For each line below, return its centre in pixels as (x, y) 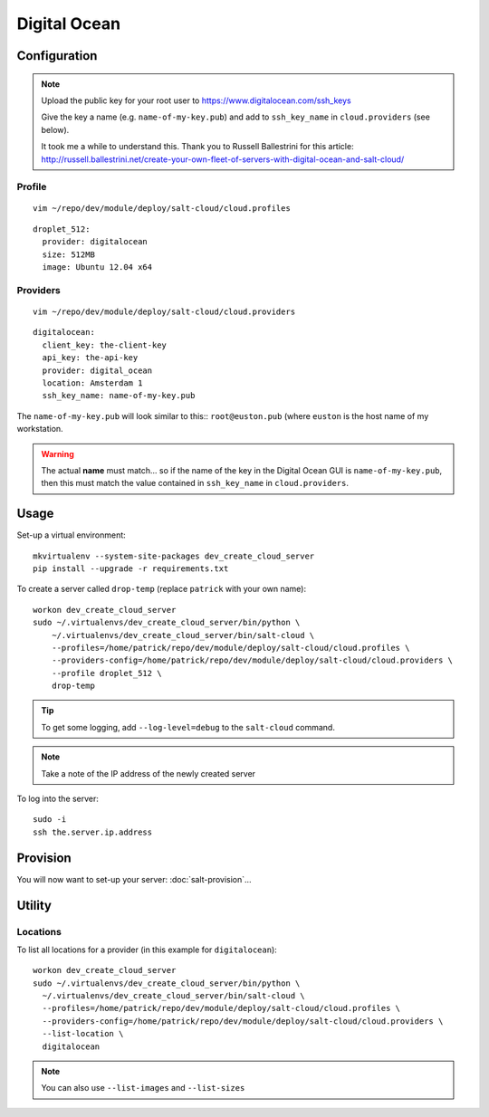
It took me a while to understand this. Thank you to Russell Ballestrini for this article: (197, 147)
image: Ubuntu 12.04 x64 (97, 267)
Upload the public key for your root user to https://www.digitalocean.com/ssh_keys (197, 100)
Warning (58, 453)
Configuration (57, 56)
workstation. (40, 429)
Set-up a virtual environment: (71, 535)
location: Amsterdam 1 (92, 383)
